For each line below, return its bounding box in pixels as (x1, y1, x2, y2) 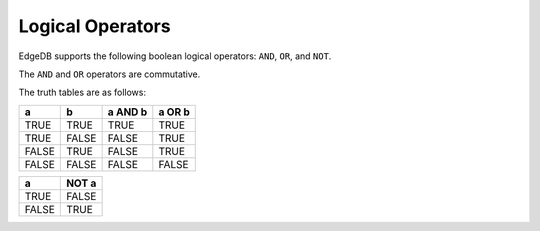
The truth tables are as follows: (18, 86, 147, 99)
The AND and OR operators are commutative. (18, 68, 201, 80)
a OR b (158, 105, 190, 119)
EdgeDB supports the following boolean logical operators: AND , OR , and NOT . (18, 50, 332, 62)
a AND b (107, 105, 148, 119)
